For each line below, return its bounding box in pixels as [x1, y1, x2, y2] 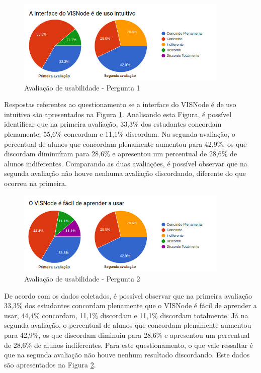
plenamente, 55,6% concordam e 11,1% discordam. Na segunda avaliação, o [4, 128, 235, 139]
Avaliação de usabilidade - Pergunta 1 [24, 82, 140, 92]
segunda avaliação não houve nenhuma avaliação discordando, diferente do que [4, 168, 246, 178]
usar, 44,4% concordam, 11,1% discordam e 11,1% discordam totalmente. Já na [4, 310, 248, 320]
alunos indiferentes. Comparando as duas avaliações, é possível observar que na [4, 158, 247, 168]
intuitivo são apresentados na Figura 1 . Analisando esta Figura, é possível [4, 109, 232, 119]
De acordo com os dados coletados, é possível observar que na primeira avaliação [4, 290, 252, 301]
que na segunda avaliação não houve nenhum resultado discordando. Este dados [4, 349, 250, 360]
